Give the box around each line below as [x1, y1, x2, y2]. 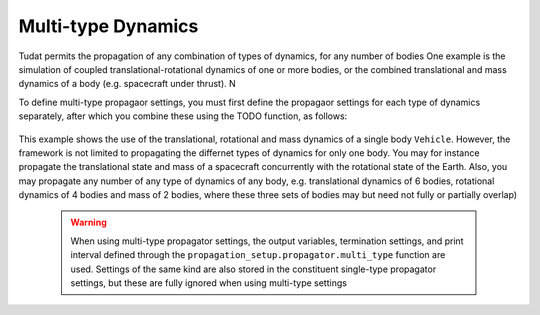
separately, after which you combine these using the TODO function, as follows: [18, 110, 348, 122]
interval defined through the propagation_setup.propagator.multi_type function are [70, 249, 446, 261]
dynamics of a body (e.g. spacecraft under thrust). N [18, 78, 237, 90]
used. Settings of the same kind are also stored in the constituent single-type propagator [70, 263, 437, 275]
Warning [70, 216, 107, 229]
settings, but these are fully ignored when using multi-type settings [70, 277, 347, 289]
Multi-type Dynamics [18, 15, 199, 37]
